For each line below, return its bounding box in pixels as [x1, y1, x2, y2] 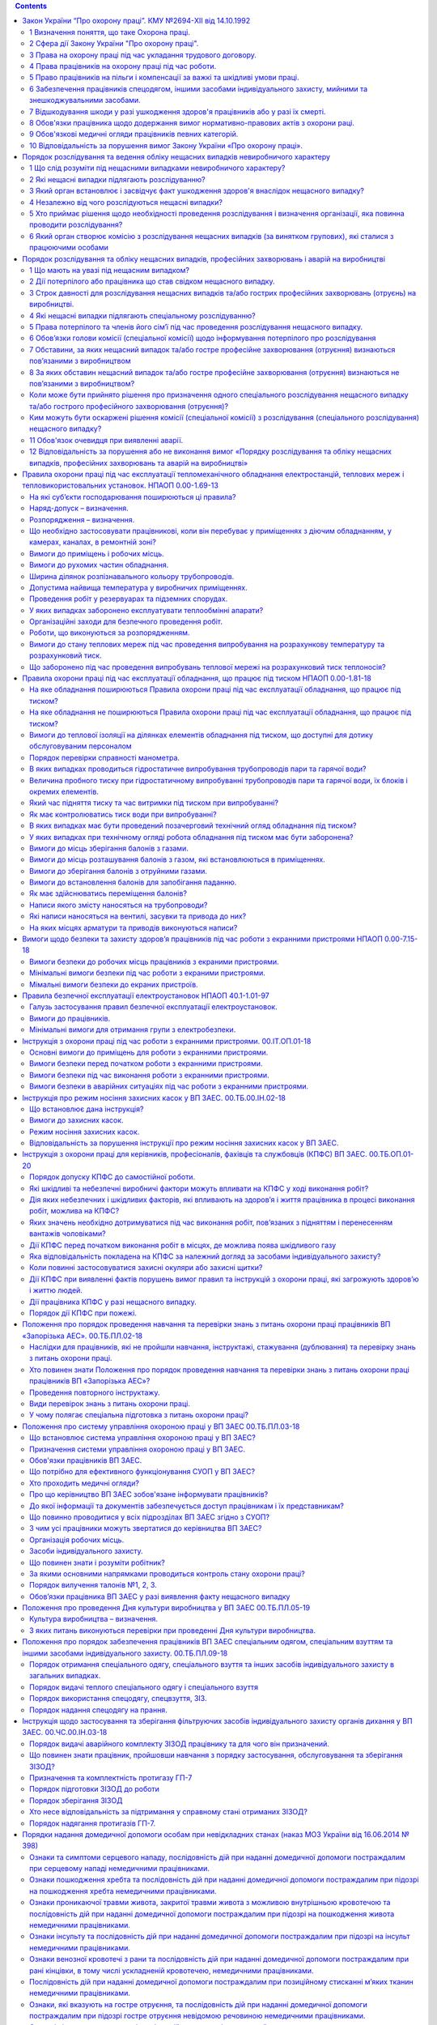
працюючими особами [29, 243, 109, 253]
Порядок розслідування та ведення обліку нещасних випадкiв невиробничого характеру [22, 152, 331, 162]
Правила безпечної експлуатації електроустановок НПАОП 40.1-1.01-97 [22, 991, 270, 1000]
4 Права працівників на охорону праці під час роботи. [29, 61, 217, 70]
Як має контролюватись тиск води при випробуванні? [29, 809, 218, 819]
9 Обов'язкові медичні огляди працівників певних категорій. [29, 130, 239, 139]
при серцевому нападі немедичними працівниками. [29, 1864, 210, 1874]
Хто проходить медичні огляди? [29, 1478, 139, 1488]
